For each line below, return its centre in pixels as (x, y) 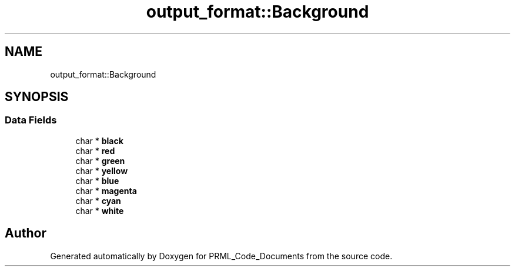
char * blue (97, 180)
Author (26, 233)
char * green (100, 160)
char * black (99, 140)
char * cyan (98, 200)
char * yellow (102, 170)
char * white (100, 210)
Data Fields (31, 120)
